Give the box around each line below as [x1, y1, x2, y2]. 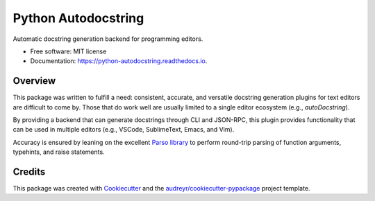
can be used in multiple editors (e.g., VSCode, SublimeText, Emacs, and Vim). [12, 125, 235, 134]
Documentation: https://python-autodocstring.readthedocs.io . [30, 57, 208, 65]
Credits [12, 166, 46, 177]
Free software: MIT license [30, 47, 107, 55]
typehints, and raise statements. [12, 148, 105, 156]
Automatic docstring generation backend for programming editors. [12, 35, 203, 43]
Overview [12, 75, 56, 87]
